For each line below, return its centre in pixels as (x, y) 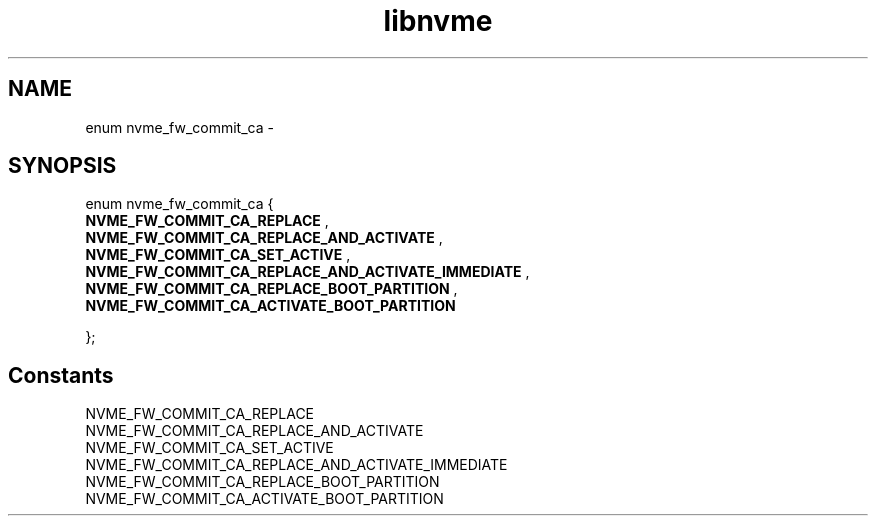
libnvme (438, 21)
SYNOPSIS (62, 166)
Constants (61, 375)
